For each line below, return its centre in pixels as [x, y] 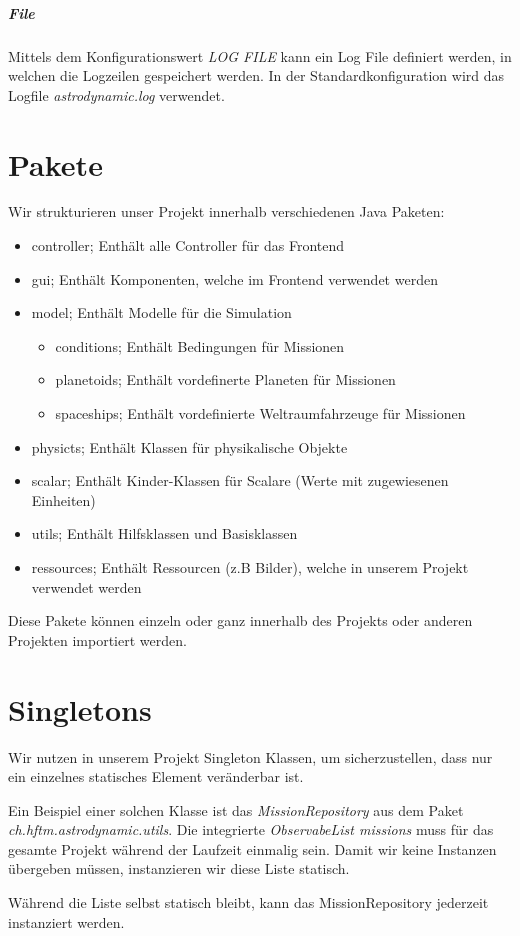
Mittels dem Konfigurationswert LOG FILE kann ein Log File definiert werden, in [260, 55]
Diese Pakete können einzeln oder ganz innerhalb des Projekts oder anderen [240, 620]
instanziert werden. [66, 921]
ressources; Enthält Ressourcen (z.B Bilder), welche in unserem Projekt [250, 567]
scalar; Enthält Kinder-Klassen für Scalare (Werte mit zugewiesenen [240, 480]
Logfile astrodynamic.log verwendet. [116, 94]
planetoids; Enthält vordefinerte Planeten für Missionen [225, 379]
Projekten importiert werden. [97, 639]
